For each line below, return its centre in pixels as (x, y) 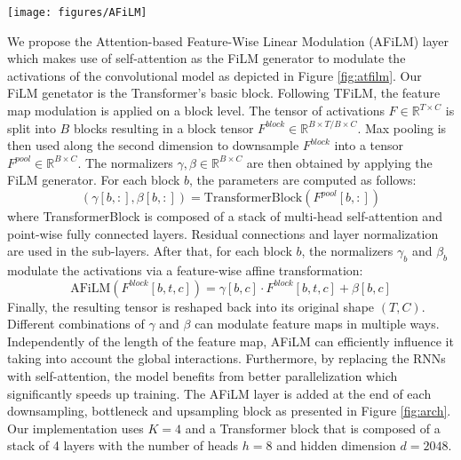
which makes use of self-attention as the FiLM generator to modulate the (207, 58)
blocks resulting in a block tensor (163, 127)
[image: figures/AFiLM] (77, 12)
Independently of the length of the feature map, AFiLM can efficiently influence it (230, 341)
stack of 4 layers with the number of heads (123, 445)
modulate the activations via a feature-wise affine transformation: (185, 270)
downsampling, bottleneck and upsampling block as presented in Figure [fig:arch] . (229, 411)
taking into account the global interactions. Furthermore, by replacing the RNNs (227, 358)
